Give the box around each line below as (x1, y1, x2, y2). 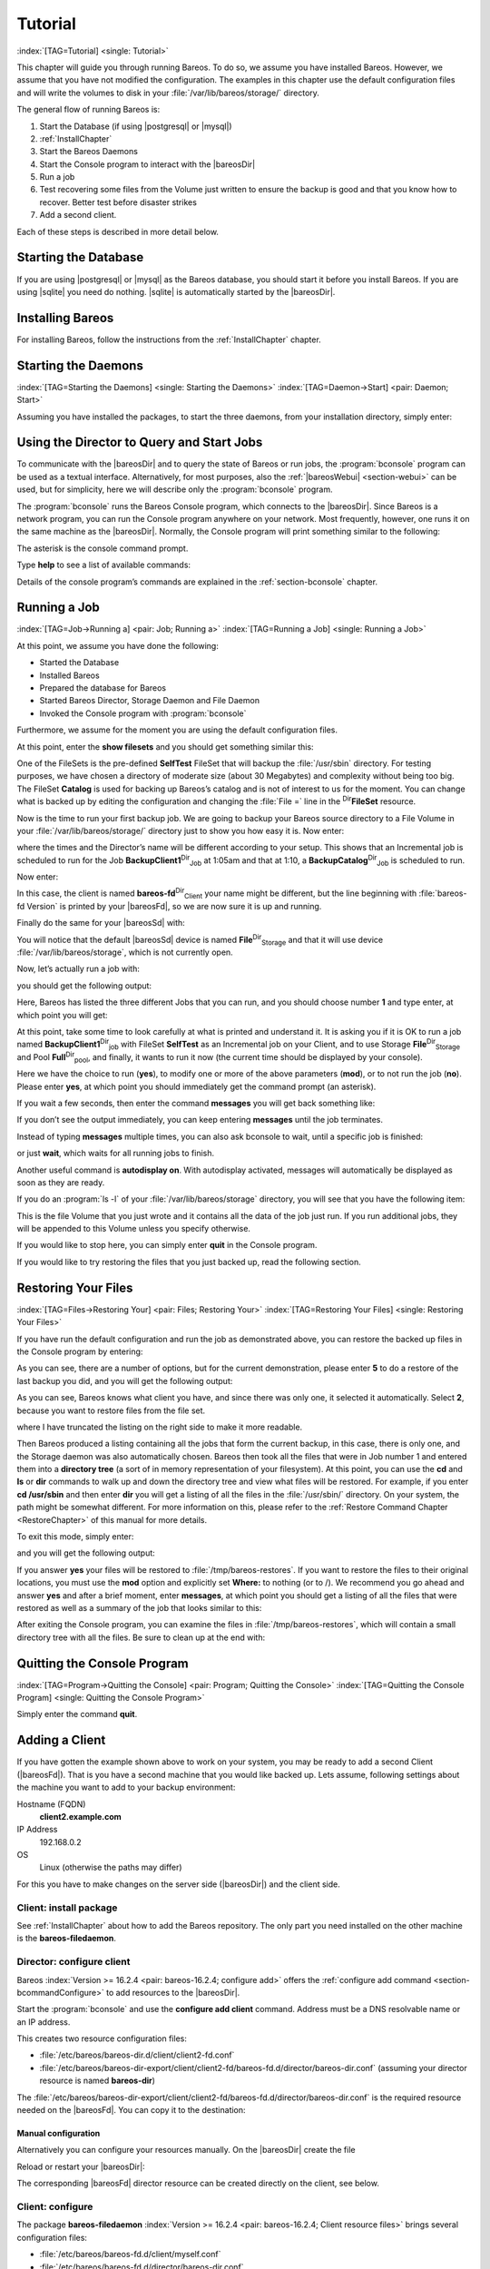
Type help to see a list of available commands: (16, 559, 191, 571)
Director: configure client (16, 1956, 131, 1969)
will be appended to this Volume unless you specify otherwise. (16, 1223, 251, 1234)
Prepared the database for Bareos (39, 683, 167, 693)
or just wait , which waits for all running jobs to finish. (16, 1148, 215, 1159)
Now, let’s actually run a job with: (16, 963, 140, 975)
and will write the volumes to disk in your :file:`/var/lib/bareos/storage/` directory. (16, 87, 319, 98)
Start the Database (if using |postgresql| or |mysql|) (39, 121, 232, 132)
